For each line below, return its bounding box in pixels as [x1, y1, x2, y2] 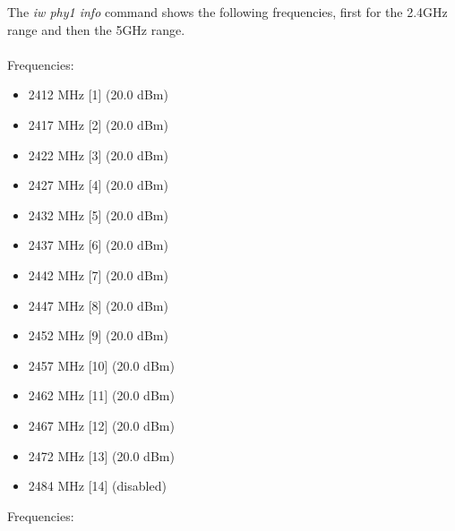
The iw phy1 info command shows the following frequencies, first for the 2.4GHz [7, 3, 448, 21]
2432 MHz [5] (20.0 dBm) [28, 205, 168, 224]
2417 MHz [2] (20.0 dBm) [28, 115, 168, 133]
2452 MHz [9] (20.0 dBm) [28, 326, 168, 345]
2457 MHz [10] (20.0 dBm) [28, 355, 175, 374]
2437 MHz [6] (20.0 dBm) [28, 236, 168, 254]
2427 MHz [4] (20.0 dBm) [28, 176, 168, 194]
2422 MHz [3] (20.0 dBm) [28, 145, 168, 164]
